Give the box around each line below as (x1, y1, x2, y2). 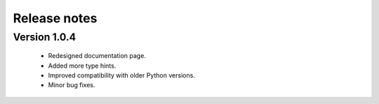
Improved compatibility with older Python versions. (48, 70, 196, 80)
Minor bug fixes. (48, 81, 95, 89)
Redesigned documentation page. (48, 52, 147, 60)
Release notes (13, 10, 98, 26)
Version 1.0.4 (13, 31, 77, 43)
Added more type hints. (48, 61, 117, 70)
